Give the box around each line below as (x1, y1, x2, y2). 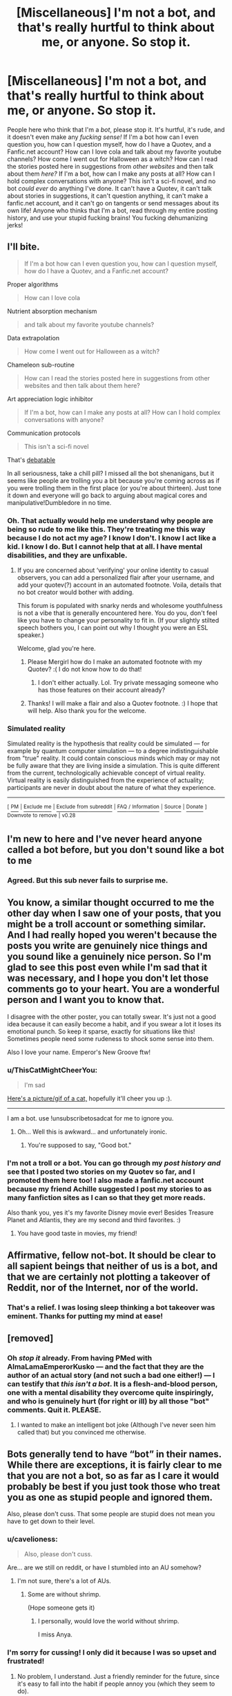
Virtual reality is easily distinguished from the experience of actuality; (7, 776, 204, 784)
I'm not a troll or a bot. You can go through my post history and (7, 1159, 221, 1168)
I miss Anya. (37, 1630, 72, 1639)
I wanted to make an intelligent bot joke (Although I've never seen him (17, 1421, 216, 1429)
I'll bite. (7, 241, 40, 253)
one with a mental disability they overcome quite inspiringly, (7, 1388, 214, 1397)
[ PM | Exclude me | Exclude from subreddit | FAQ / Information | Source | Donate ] (7, 804, 207, 811)
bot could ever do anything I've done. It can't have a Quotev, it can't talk (7, 184, 213, 192)
